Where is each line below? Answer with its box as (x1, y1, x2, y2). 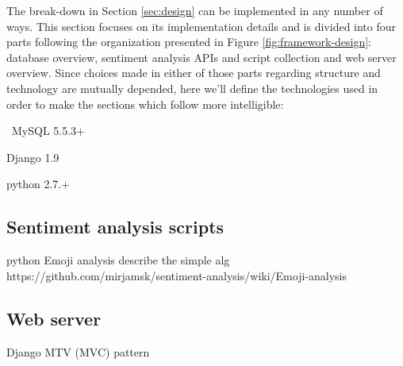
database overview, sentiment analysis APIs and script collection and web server (6, 48, 397, 65)
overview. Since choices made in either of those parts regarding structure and (6, 64, 381, 81)
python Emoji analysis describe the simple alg (6, 252, 230, 268)
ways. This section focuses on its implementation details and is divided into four (6, 17, 397, 34)
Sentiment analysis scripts (6, 214, 225, 239)
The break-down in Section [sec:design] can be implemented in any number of (6, 2, 383, 18)
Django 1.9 (6, 148, 59, 165)
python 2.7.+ (6, 175, 71, 192)
